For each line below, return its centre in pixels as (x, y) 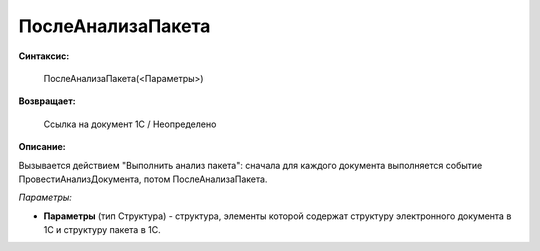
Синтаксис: (44, 56)
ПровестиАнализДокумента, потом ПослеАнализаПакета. (143, 179)
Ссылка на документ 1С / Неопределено (130, 124)
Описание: (42, 147)
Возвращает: (47, 101)
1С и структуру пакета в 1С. (102, 230)
